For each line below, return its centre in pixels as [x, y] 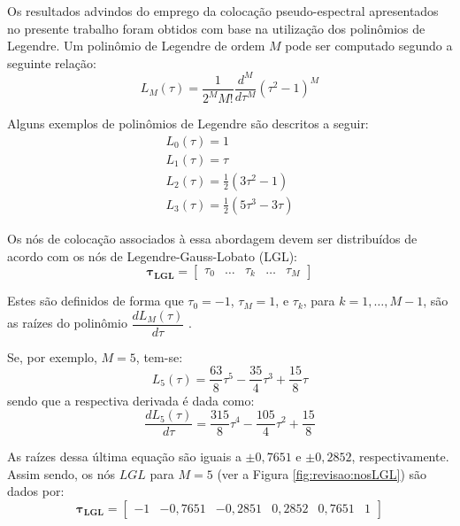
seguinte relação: [52, 62]
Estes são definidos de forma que [96, 301]
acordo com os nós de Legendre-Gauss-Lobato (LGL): [152, 255]
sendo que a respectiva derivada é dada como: [131, 400]
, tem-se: [159, 356]
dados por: [36, 491]
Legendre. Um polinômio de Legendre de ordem [136, 46]
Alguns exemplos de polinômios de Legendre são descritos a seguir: [188, 124]
